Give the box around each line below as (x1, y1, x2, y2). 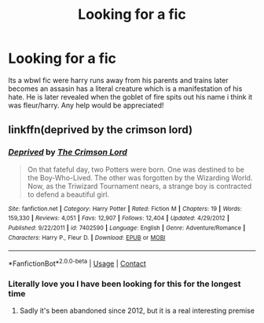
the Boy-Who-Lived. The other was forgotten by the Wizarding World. (27, 172, 253, 182)
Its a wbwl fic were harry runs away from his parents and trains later (8, 75, 229, 85)
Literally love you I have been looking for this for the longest (8, 278, 241, 289)
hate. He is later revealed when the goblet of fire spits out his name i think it (8, 92, 253, 101)
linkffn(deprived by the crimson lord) (8, 123, 193, 136)
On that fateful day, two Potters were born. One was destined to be (27, 165, 245, 174)
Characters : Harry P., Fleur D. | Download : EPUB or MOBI (8, 234, 166, 241)
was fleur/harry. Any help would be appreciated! (8, 100, 164, 110)
